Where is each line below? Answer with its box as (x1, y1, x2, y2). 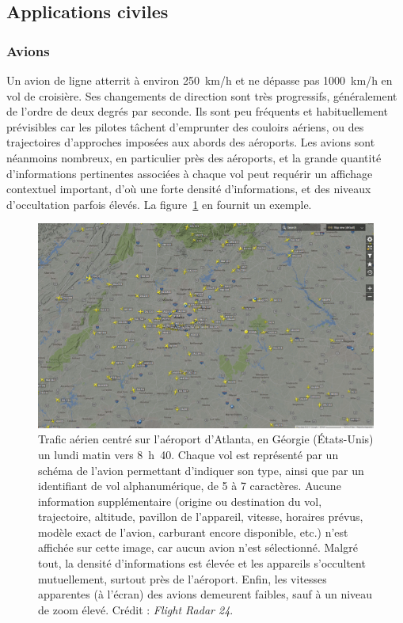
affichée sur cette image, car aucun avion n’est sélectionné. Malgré (38, 539, 358, 556)
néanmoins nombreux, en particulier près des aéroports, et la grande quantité (6, 149, 382, 165)
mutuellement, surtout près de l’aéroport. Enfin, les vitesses (38, 570, 327, 587)
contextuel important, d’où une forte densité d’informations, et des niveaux (6, 180, 371, 197)
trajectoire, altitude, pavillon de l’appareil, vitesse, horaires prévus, (38, 508, 363, 525)
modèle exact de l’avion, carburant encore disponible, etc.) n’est (38, 523, 348, 540)
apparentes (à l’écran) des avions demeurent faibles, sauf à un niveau (38, 586, 373, 602)
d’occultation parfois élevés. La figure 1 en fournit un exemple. (6, 196, 312, 212)
